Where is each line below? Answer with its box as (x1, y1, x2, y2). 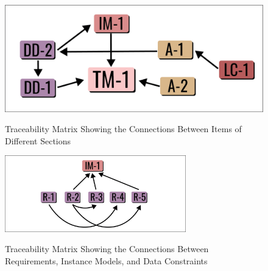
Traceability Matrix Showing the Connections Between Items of (5, 122, 242, 135)
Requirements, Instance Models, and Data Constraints (5, 254, 208, 267)
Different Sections (5, 134, 71, 147)
